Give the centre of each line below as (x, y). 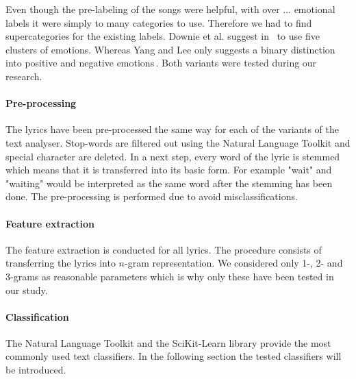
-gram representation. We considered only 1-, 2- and (234, 263)
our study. (27, 290)
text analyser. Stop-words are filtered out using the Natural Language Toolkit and (178, 142)
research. (24, 76)
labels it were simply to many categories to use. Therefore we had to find (159, 22)
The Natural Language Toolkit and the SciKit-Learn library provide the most (168, 342)
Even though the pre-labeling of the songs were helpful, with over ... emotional (170, 9)
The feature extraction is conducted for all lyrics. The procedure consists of (164, 249)
